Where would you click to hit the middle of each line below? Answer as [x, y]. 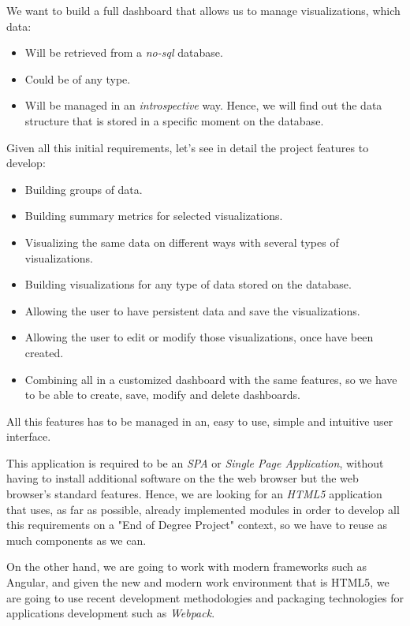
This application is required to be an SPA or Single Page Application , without [195, 462]
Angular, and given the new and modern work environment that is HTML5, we [198, 582]
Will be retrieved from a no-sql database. [124, 52]
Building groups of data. [84, 189]
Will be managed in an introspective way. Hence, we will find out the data [203, 105]
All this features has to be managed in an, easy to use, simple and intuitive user [200, 421]
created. [44, 352]
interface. [29, 436]
